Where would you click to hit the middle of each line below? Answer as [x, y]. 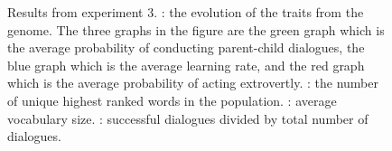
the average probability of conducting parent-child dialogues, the [186, 47]
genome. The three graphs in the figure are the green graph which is [196, 29]
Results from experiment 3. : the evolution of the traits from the [186, 12]
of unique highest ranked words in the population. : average [172, 100]
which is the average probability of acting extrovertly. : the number [193, 83]
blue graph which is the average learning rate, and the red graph [186, 65]
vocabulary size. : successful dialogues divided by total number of [188, 118]
